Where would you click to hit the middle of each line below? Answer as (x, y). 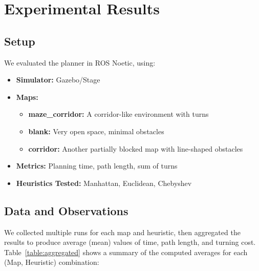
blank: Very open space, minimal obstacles (96, 131)
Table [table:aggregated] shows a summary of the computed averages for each (126, 252)
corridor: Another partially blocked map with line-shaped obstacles (136, 148)
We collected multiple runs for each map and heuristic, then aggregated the (122, 232)
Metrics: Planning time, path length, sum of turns (97, 166)
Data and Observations (66, 210)
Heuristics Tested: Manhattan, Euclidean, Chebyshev (104, 183)
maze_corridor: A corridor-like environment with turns (118, 114)
